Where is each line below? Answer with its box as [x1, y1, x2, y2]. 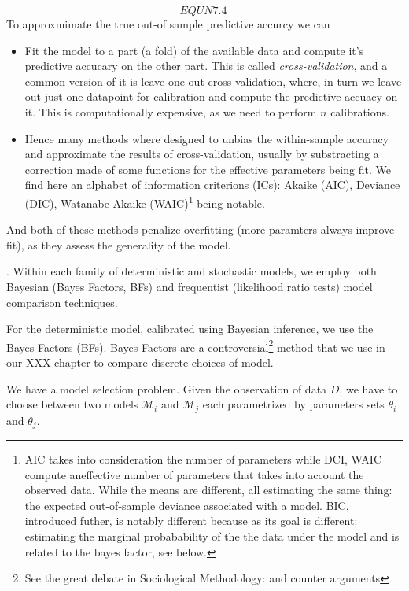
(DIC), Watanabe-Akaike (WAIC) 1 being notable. [24, 192, 265, 211]
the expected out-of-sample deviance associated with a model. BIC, [24, 497, 349, 513]
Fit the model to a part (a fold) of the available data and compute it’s [24, 42, 364, 58]
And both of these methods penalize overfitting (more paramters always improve [6, 221, 395, 238]
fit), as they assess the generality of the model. [6, 236, 231, 253]
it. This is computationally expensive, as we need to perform [24, 103, 317, 120]
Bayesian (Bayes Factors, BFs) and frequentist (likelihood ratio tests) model [6, 278, 373, 294]
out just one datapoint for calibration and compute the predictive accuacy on [24, 88, 398, 105]
